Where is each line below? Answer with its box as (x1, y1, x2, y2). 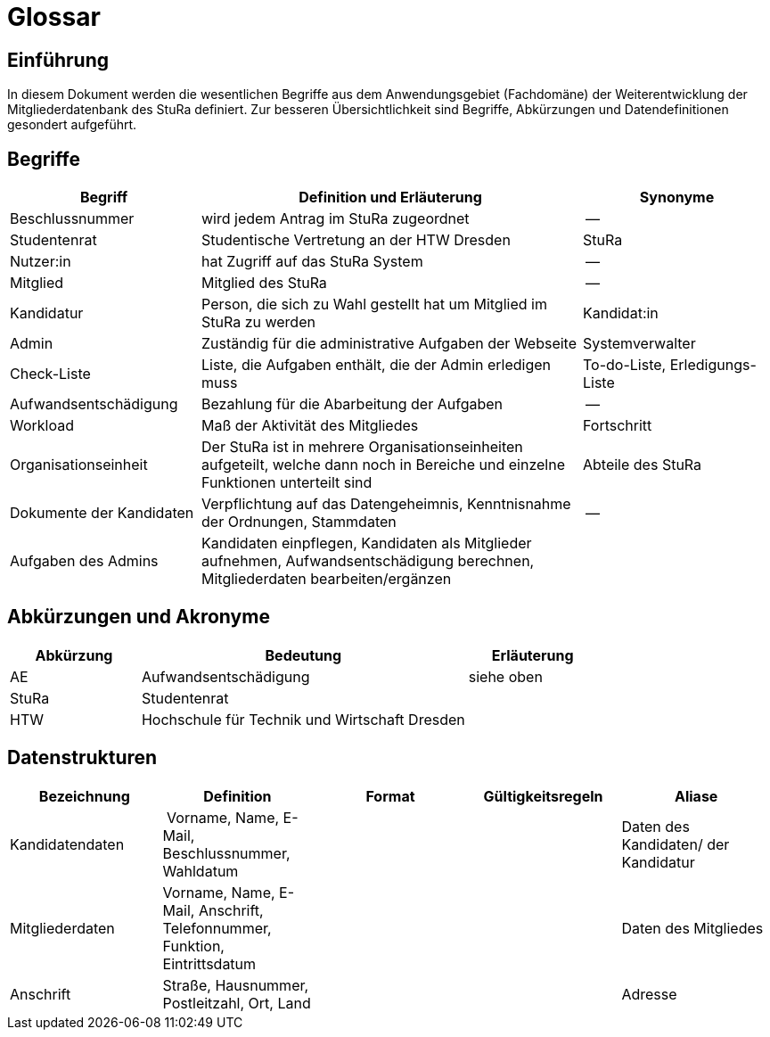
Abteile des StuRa (583, 456, 702, 474)
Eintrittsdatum (162, 954, 257, 973)
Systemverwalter (583, 334, 696, 353)
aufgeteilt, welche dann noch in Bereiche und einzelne (201, 456, 566, 474)
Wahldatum (162, 861, 239, 880)
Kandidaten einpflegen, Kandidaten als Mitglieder (201, 534, 532, 553)
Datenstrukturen (7, 746, 158, 770)
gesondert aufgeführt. (7, 117, 137, 133)
